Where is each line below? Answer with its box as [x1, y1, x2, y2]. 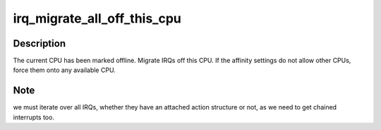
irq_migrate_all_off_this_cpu [13, 11, 181, 26]
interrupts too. [13, 113, 54, 122]
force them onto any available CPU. [13, 66, 116, 74]
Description [13, 37, 66, 49]
